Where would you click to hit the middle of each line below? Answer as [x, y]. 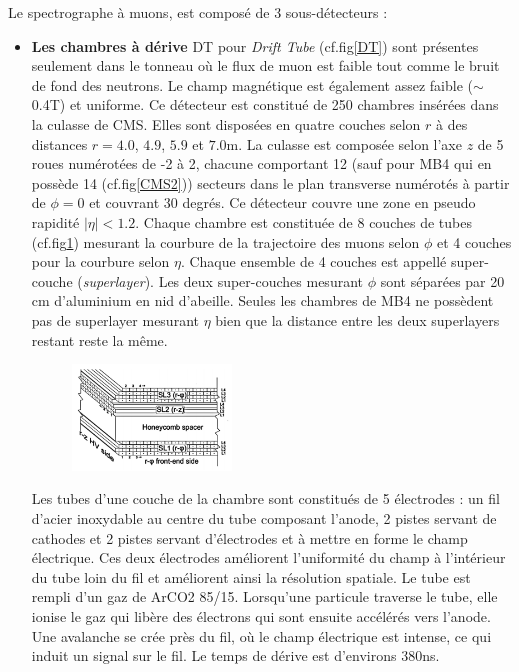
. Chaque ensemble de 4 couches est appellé [313, 261]
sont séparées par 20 [442, 280]
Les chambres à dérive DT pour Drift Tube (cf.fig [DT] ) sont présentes [255, 45]
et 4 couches [474, 241]
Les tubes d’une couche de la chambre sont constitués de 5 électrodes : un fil [265, 498]
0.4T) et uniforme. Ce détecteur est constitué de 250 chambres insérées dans [265, 104]
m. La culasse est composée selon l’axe [344, 143]
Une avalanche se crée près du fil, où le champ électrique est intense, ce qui [261, 635]
